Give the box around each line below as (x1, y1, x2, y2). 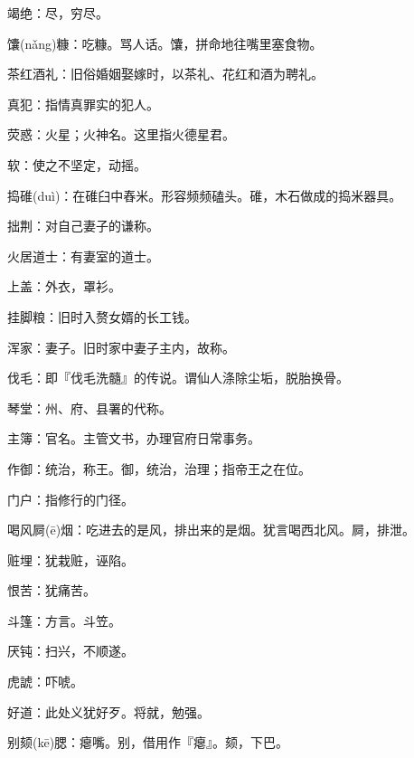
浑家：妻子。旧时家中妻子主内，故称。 (7, 337, 235, 356)
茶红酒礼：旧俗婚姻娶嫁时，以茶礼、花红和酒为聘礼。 (7, 64, 324, 83)
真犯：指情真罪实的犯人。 (7, 94, 159, 113)
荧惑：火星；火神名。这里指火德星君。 (7, 125, 235, 144)
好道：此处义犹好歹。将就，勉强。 (7, 702, 210, 721)
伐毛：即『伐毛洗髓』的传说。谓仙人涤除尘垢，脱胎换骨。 (7, 368, 349, 387)
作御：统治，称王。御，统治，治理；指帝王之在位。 (7, 459, 311, 478)
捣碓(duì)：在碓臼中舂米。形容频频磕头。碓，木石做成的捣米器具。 (7, 185, 402, 204)
